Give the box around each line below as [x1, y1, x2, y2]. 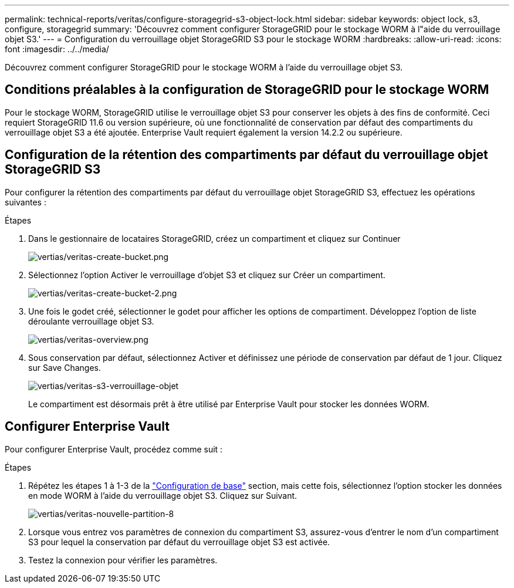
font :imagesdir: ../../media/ [5, 44, 109, 54]
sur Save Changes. [28, 362, 102, 373]
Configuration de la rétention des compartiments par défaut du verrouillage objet [5, 147, 488, 163]
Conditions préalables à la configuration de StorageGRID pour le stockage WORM [5, 82, 489, 97]
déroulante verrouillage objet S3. [28, 316, 154, 326]
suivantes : [5, 197, 46, 207]
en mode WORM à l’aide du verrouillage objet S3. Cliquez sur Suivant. [28, 490, 297, 501]
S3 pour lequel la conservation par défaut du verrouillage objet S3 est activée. [28, 536, 330, 547]
